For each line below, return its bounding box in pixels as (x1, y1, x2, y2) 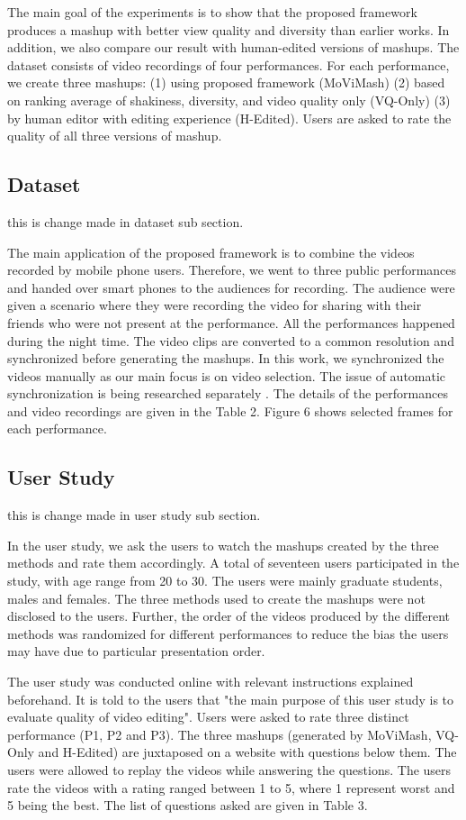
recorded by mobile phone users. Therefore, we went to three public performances (7, 260, 457, 279)
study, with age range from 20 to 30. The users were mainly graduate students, (7, 571, 443, 590)
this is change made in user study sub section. (7, 506, 261, 524)
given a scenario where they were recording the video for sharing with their (7, 296, 422, 314)
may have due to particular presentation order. (7, 642, 265, 661)
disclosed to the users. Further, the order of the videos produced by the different (7, 606, 451, 625)
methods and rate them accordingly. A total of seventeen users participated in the (7, 553, 460, 572)
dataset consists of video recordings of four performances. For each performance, (7, 55, 450, 74)
